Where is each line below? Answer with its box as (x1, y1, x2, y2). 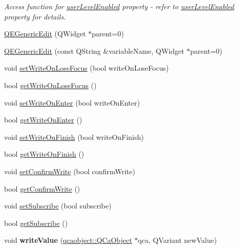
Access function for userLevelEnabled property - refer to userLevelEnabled (4, 1, 234, 11)
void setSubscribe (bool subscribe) (4, 200, 112, 211)
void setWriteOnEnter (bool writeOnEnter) (4, 97, 140, 108)
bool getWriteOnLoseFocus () (4, 79, 97, 90)
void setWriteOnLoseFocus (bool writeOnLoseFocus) (4, 63, 169, 73)
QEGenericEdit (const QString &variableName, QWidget (4, 45, 184, 56)
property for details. (4, 11, 66, 22)
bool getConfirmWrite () (4, 183, 80, 194)
